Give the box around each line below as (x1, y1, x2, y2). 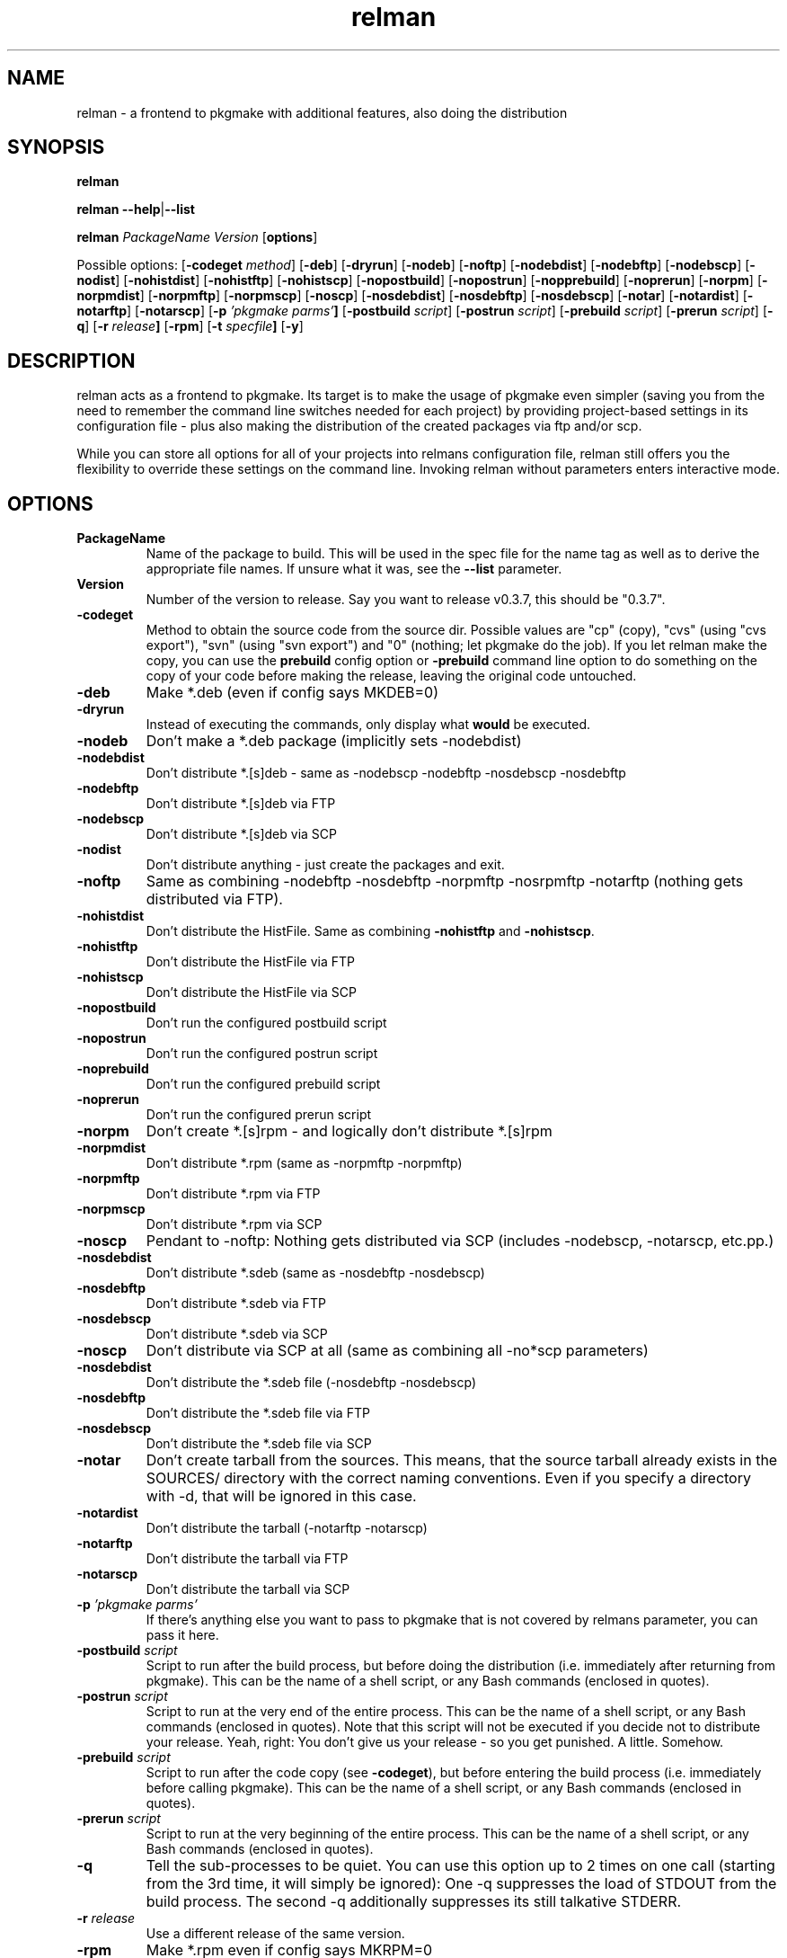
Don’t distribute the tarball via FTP (146, 1551, 349, 1567)
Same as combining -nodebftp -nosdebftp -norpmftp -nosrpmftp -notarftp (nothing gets (146, 872, 744, 891)
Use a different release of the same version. (146, 1926, 405, 1942)
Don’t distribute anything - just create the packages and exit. (146, 857, 505, 873)
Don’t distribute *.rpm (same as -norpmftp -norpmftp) (146, 1155, 463, 1171)
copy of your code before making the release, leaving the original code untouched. (146, 668, 637, 684)
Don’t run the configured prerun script (146, 1107, 372, 1123)
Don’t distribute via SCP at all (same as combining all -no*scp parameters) (146, 1341, 649, 1360)
